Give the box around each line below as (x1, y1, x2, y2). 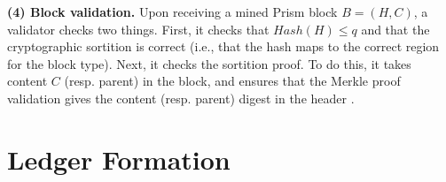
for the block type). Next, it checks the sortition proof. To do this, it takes (7, 54, 411, 72)
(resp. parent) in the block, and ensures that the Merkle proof (64, 72, 401, 90)
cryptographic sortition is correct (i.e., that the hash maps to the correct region (7, 37, 440, 56)
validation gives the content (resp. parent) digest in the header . (7, 88, 355, 107)
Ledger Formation (7, 140, 231, 177)
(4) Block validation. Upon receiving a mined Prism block (7, 3, 338, 20)
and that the (361, 19, 430, 38)
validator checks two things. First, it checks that (7, 19, 270, 38)
